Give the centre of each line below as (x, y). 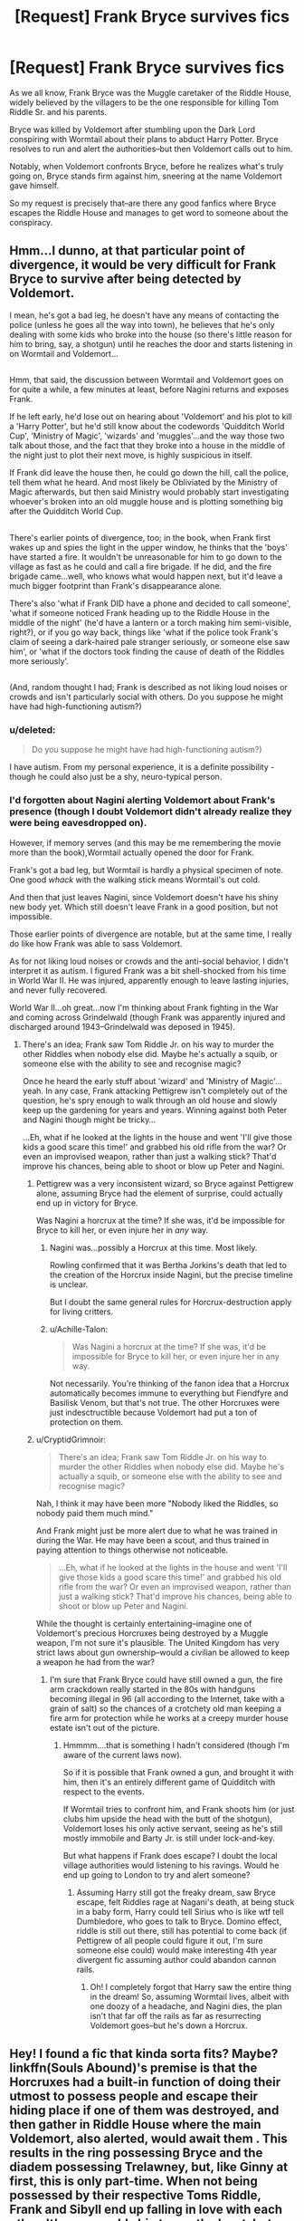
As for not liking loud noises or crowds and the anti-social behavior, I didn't (149, 961)
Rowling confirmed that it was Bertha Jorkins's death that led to (168, 1264)
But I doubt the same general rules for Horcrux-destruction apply (171, 1302)
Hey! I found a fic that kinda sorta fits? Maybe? (144, 2053)
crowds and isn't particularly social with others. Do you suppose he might (146, 697)
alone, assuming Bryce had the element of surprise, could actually (159, 1193)
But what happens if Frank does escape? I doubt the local (170, 1855)
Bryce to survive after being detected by (125, 279)
